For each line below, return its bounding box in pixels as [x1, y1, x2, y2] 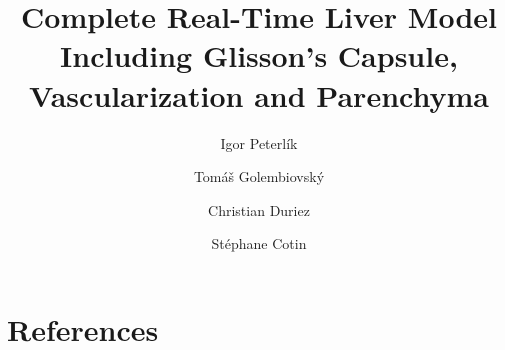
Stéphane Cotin [211, 233, 307, 254]
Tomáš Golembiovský [193, 166, 325, 187]
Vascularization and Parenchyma [29, 74, 489, 115]
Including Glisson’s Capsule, [60, 35, 458, 76]
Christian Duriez [208, 199, 310, 220]
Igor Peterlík [220, 132, 298, 153]
